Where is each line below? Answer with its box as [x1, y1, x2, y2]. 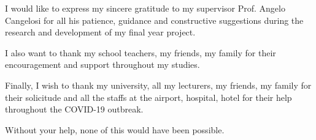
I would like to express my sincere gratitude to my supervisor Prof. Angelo [5, 2, 285, 14]
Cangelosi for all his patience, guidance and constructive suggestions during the [5, 13, 304, 26]
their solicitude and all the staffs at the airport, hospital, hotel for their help [5, 90, 292, 103]
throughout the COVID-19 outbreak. [5, 103, 144, 116]
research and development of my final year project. [5, 26, 196, 39]
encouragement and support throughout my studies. [5, 58, 200, 71]
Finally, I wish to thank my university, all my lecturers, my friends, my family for [5, 78, 312, 91]
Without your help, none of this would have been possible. [5, 123, 225, 136]
